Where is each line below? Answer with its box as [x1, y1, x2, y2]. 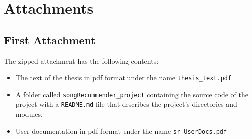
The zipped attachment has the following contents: [4, 55, 159, 66]
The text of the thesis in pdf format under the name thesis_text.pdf [15, 72, 232, 83]
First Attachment [4, 32, 96, 47]
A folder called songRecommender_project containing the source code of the [15, 89, 248, 99]
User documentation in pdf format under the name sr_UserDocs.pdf [15, 125, 227, 136]
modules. [15, 109, 43, 119]
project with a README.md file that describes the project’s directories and [15, 99, 237, 109]
